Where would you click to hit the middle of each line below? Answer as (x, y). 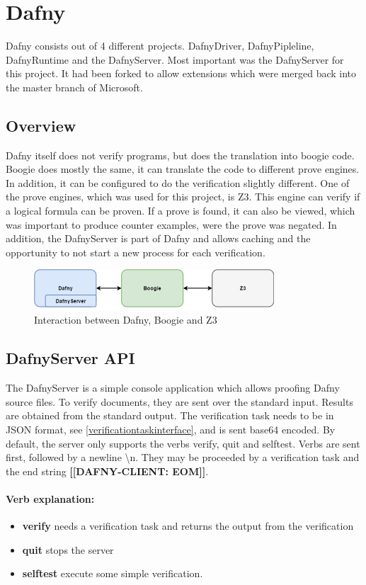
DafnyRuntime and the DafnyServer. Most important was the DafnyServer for (175, 59)
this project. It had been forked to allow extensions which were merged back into (181, 73)
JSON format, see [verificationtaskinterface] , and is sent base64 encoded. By (171, 429)
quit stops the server (68, 549)
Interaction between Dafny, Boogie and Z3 (126, 320)
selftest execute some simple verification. (113, 573)
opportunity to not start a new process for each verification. (136, 252)
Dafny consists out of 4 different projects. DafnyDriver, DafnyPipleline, (160, 46)
